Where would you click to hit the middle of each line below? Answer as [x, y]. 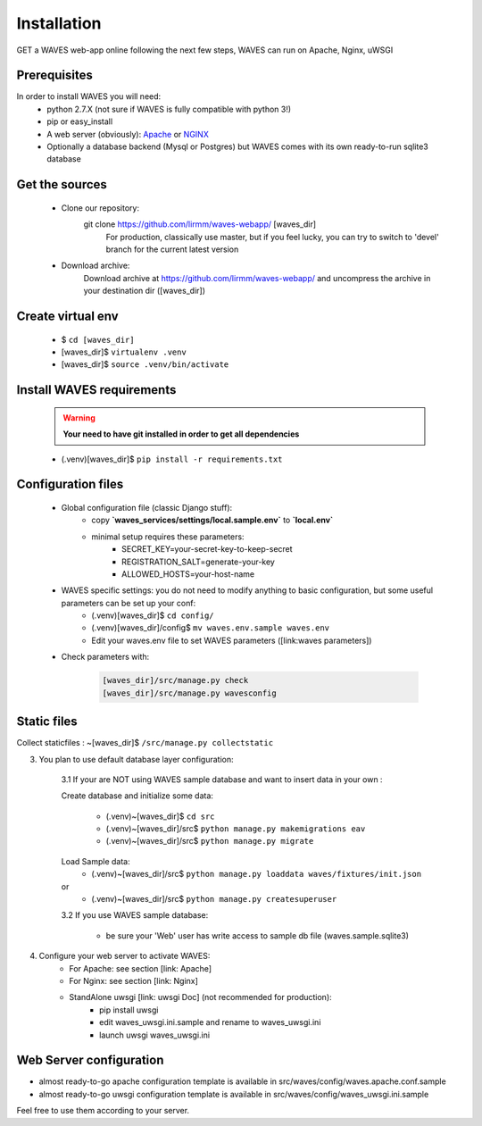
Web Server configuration [90, 1060]
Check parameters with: [105, 657]
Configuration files [70, 484]
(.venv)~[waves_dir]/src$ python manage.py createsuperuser [214, 899]
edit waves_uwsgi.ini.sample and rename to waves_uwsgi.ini [210, 1022]
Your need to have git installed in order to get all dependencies [181, 434]
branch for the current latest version [172, 249]
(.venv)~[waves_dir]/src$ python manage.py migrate [210, 841]
